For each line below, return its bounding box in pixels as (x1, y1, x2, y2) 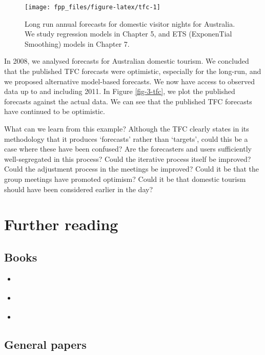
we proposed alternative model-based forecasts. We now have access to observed (4, 76, 255, 86)
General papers (4, 336, 87, 352)
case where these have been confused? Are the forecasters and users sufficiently (4, 143, 252, 154)
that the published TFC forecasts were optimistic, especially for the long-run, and (4, 66, 261, 77)
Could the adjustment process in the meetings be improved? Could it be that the (4, 163, 259, 174)
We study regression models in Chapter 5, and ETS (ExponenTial (25, 28, 232, 39)
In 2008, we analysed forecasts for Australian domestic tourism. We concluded (4, 55, 249, 66)
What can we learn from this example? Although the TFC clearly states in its (4, 123, 249, 134)
